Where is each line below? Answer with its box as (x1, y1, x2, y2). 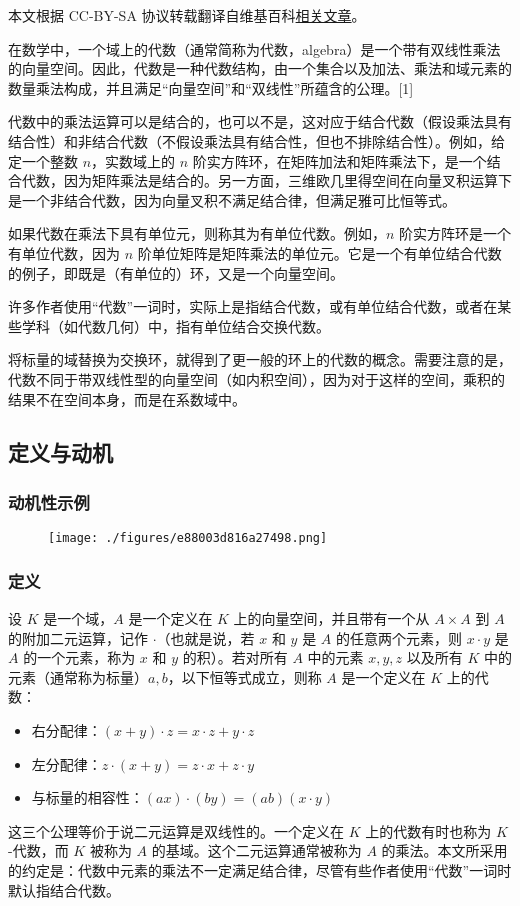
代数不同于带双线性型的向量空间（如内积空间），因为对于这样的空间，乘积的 (8, 368, 505, 389)
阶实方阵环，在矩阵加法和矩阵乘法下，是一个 (192, 150, 487, 171)
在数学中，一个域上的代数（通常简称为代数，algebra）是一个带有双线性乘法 (8, 38, 501, 59)
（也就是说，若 (156, 627, 255, 648)
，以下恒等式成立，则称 (167, 666, 322, 687)
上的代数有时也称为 (365, 820, 492, 841)
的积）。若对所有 (182, 647, 288, 668)
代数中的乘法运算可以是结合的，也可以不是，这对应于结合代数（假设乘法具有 (8, 111, 512, 132)
